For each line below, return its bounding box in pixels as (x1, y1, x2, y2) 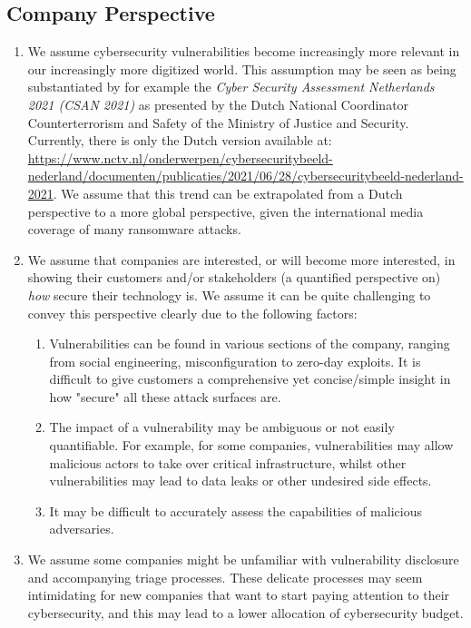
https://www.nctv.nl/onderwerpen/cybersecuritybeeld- (27, 148, 333, 167)
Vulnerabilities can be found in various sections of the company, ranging (49, 334, 450, 353)
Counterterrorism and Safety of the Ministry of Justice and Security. (27, 113, 409, 132)
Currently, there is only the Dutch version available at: (27, 131, 332, 150)
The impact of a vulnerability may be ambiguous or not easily (49, 417, 395, 437)
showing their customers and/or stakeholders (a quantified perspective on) (27, 268, 441, 287)
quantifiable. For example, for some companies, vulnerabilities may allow (49, 436, 454, 455)
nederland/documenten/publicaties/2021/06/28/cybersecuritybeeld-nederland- (27, 166, 464, 185)
